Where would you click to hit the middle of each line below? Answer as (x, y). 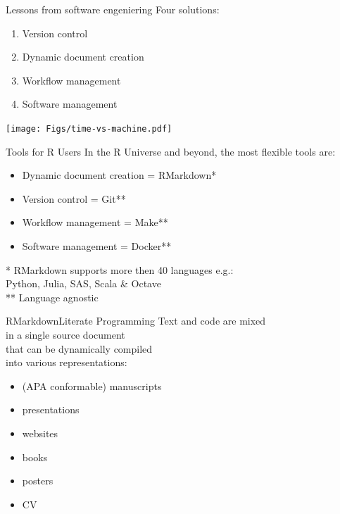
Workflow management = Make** (95, 222)
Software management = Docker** (97, 246)
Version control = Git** (74, 198)
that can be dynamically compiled (79, 348)
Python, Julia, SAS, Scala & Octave (83, 283)
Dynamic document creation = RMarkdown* (119, 175)
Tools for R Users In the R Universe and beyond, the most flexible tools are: (171, 151)
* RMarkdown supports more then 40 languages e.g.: (120, 269)
